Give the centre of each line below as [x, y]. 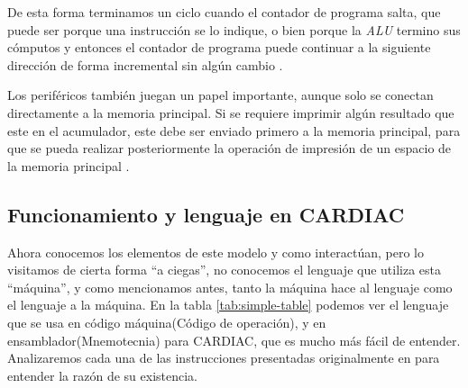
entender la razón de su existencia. [102, 375]
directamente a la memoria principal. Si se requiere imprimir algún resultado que [231, 112]
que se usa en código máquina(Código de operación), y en [167, 322]
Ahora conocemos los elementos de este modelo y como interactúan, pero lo [216, 252]
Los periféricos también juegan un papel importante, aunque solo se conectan [220, 95]
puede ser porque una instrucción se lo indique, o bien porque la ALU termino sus [234, 29]
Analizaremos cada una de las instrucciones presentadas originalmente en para [224, 358]
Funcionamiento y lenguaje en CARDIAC [206, 214]
